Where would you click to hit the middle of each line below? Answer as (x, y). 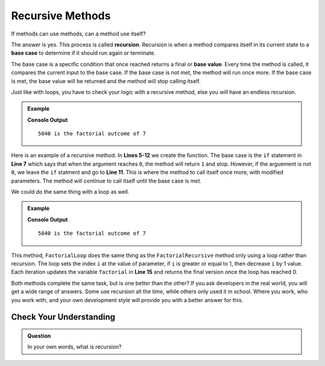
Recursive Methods (61, 16)
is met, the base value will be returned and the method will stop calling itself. (106, 81)
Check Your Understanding (63, 317)
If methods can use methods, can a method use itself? (79, 34)
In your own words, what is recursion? (75, 347)
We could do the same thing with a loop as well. (70, 192)
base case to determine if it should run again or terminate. (83, 53)
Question (39, 336)
